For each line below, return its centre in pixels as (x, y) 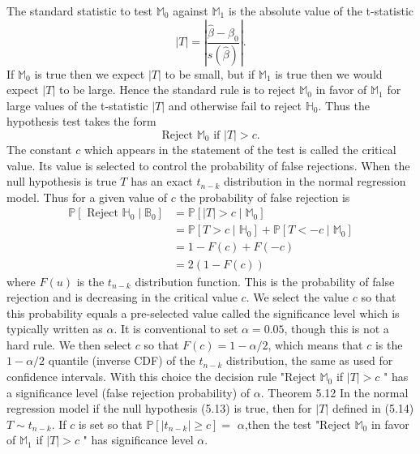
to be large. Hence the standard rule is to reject (177, 90)
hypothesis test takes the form (81, 121)
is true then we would (329, 73)
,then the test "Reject (298, 424)
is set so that (110, 424)
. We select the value (298, 297)
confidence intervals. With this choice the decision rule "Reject (161, 377)
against (191, 11)
